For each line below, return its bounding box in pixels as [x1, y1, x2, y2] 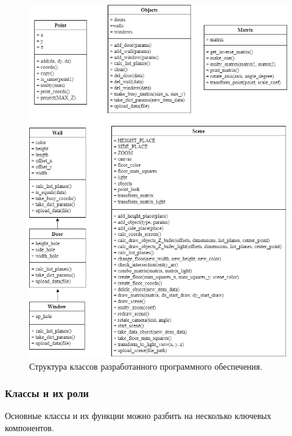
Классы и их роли [5, 386, 89, 401]
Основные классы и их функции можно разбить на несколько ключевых [5, 409, 271, 422]
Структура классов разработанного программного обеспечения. [29, 359, 263, 372]
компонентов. [5, 421, 54, 434]
